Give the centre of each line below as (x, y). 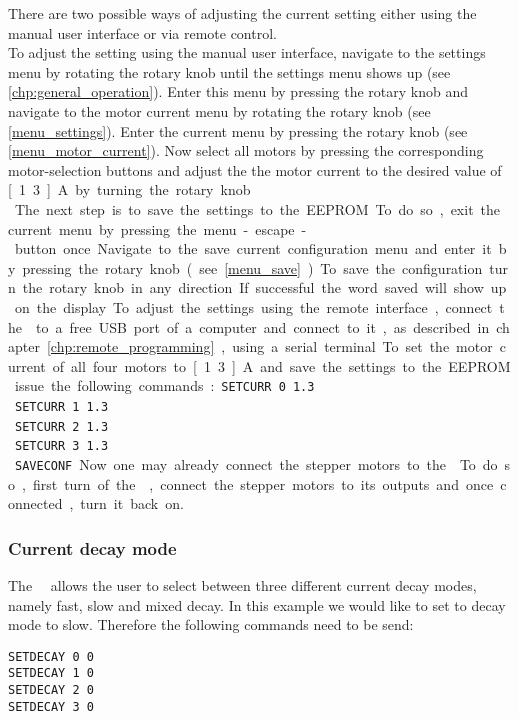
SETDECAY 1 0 (51, 673)
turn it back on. (132, 503)
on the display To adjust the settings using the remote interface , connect (253, 306)
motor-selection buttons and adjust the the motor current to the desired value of (255, 169)
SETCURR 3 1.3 (62, 446)
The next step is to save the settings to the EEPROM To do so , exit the (257, 208)
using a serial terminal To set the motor (362, 346)
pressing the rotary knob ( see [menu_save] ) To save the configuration (252, 267)
